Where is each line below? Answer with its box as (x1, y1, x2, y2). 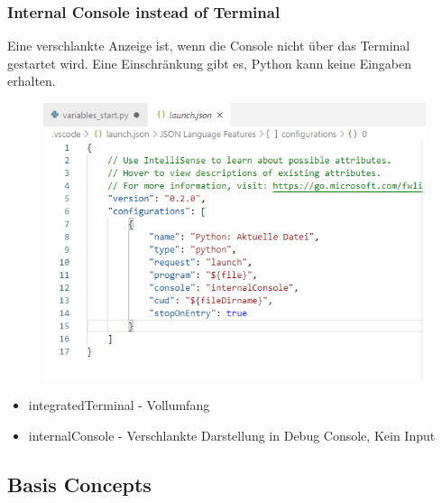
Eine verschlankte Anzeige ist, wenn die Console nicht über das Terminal (7, 36, 410, 55)
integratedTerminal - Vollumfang (28, 396, 210, 415)
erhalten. (7, 71, 56, 90)
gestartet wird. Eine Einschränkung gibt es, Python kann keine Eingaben (7, 53, 412, 72)
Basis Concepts (7, 470, 152, 498)
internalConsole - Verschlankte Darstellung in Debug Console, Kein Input (28, 425, 436, 444)
